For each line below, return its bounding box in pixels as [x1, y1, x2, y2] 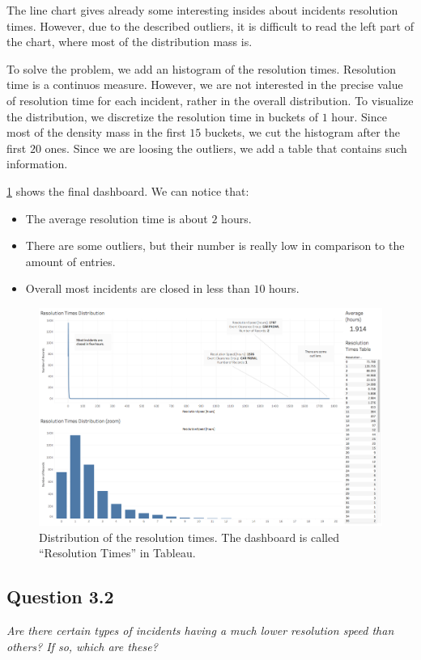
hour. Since [331, 108, 387, 125]
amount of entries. [25, 252, 116, 269]
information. [6, 155, 68, 172]
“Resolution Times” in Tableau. [39, 544, 196, 561]
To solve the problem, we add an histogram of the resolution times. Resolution [6, 60, 396, 77]
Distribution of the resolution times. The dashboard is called [39, 528, 339, 545]
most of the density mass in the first [6, 124, 186, 141]
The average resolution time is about [25, 209, 208, 226]
